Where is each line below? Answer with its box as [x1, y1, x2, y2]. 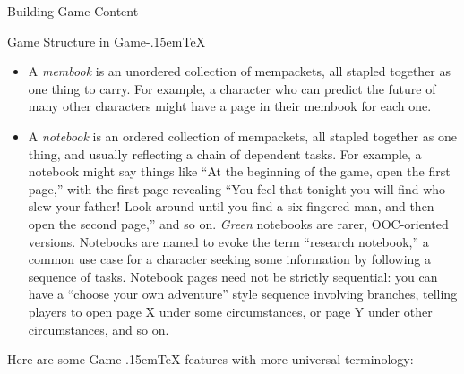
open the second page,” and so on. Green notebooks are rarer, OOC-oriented [28, 214, 449, 233]
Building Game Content [7, 2, 139, 20]
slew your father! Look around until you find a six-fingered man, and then [28, 197, 434, 216]
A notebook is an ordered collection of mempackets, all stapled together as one [28, 126, 457, 145]
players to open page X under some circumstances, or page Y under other [28, 302, 433, 320]
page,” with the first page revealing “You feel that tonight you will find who [28, 179, 446, 198]
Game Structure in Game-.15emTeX [7, 31, 206, 50]
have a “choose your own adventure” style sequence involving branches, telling [28, 285, 458, 303]
